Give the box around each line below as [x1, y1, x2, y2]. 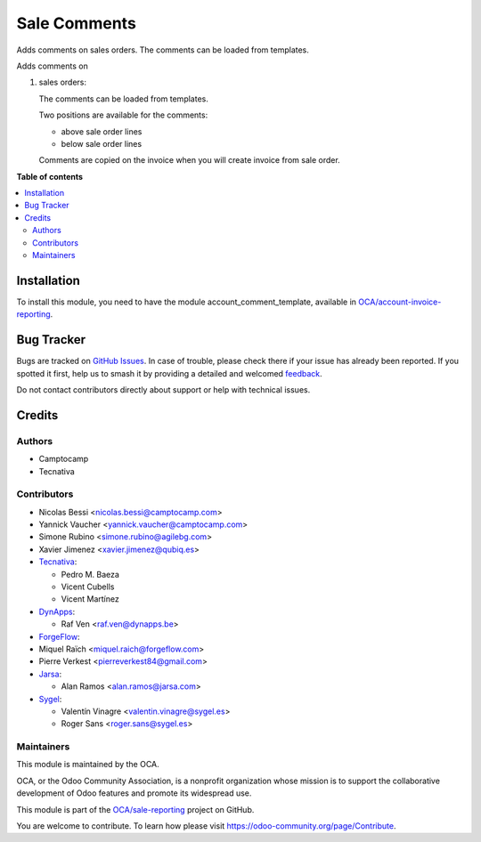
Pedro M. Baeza [61, 569, 120, 579]
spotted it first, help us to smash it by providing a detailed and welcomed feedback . [16, 368, 322, 378]
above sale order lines [61, 125, 143, 137]
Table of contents [16, 171, 84, 182]
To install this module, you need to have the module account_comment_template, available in [16, 296, 356, 307]
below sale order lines [61, 138, 143, 149]
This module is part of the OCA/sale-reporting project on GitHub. [16, 804, 255, 814]
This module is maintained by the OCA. [16, 759, 159, 770]
